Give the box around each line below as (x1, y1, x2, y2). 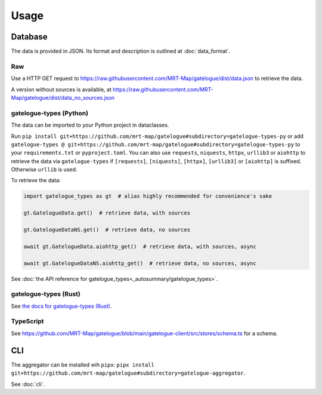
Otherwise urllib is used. (11, 166, 78, 173)
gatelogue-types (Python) (11, 109, 89, 117)
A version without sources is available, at (11, 85, 112, 93)
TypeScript (11, 317, 44, 326)
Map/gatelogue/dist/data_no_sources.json (11, 94, 114, 101)
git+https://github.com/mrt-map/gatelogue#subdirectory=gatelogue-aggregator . (11, 369, 246, 376)
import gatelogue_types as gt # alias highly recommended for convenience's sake (23, 193, 273, 200)
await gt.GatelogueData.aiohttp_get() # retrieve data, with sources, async (23, 243, 256, 250)
